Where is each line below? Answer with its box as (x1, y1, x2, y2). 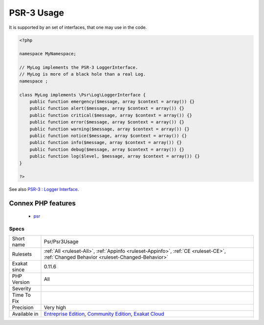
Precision (12, 304, 34, 311)
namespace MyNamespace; (19, 51, 77, 57)
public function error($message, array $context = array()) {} (29, 120, 185, 125)
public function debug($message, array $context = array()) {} (29, 146, 185, 152)
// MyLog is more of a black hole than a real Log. (19, 71, 146, 77)
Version (12, 279, 30, 285)
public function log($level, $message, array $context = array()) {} (29, 154, 200, 159)
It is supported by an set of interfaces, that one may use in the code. (9, 24, 147, 30)
